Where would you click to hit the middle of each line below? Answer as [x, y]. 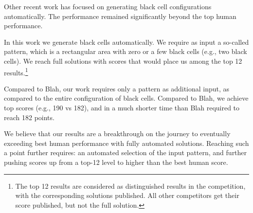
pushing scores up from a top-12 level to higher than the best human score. [116, 162]
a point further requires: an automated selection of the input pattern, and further [126, 152]
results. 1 [16, 71]
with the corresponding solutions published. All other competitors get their [127, 195]
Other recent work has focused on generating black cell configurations [108, 6]
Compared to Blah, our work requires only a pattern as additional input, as [117, 88]
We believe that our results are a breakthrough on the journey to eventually [117, 133]
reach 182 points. [29, 117]
